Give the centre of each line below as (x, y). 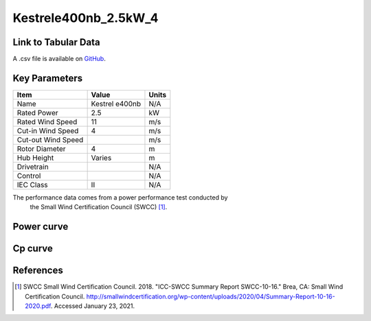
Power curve (41, 227)
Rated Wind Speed (47, 121)
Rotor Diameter (41, 149)
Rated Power (37, 112)
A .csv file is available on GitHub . (59, 59)
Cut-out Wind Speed (50, 139)
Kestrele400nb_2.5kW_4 (86, 18)
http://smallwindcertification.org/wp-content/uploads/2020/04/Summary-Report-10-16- (211, 296)
